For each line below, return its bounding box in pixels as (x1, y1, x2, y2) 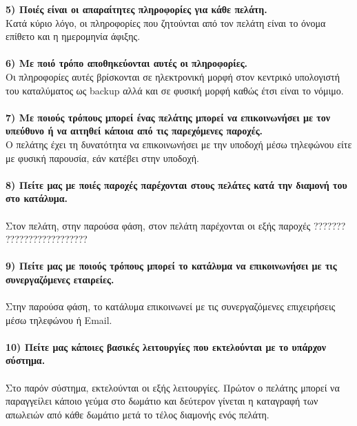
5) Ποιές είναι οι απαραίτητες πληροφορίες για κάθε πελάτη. (6, 2, 267, 16)
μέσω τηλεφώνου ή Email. (6, 312, 112, 327)
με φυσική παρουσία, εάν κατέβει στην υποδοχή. (6, 150, 199, 165)
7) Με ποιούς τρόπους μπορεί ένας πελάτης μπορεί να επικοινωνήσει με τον (6, 110, 331, 124)
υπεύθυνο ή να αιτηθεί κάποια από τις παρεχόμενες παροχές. (6, 123, 263, 138)
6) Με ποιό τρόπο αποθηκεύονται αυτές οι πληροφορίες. (6, 56, 248, 70)
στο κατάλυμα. (6, 191, 68, 205)
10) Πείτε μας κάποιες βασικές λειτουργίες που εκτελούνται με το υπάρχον (6, 339, 327, 354)
